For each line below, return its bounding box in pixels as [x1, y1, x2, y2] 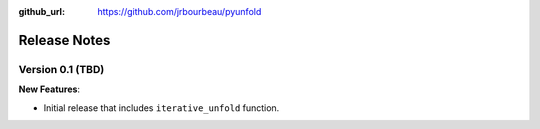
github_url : [18, 6, 65, 17]
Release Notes [18, 31, 111, 49]
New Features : [18, 83, 80, 95]
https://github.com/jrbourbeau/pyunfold [97, 6, 262, 17]
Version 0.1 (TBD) [18, 62, 105, 76]
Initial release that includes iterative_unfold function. [43, 101, 280, 114]
